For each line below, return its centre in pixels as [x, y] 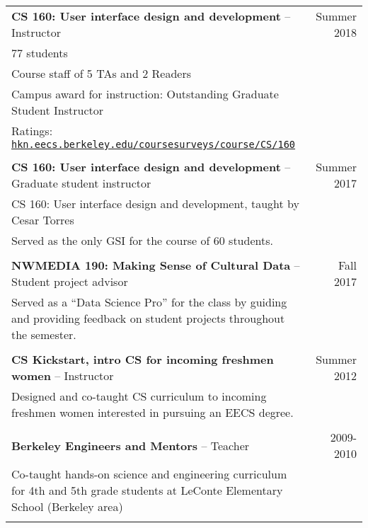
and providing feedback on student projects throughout [148, 318]
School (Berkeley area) [67, 506]
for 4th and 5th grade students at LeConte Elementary [147, 490]
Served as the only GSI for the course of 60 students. [142, 240]
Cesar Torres [43, 220]
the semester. [44, 334]
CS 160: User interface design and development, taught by [155, 203]
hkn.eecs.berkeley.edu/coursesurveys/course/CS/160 [154, 144]
